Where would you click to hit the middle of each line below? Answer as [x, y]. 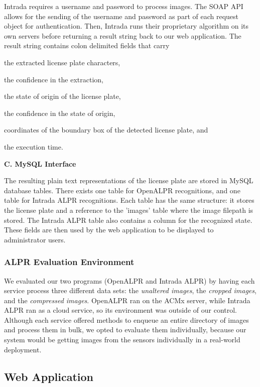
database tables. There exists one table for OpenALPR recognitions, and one [122, 190]
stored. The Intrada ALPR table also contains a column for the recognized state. [128, 220]
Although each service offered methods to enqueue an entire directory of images [126, 319]
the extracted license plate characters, [62, 62]
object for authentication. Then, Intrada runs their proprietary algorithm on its [126, 26]
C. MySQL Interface [40, 163]
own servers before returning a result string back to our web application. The [123, 35]
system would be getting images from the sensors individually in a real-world [122, 340]
